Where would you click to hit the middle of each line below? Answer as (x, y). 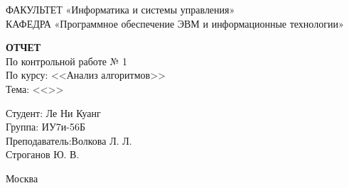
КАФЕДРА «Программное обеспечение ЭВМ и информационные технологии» (175, 23)
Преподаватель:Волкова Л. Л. (69, 140)
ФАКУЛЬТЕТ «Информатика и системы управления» (120, 9)
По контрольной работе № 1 (67, 61)
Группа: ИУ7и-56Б (45, 127)
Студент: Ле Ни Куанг (53, 112)
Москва (22, 178)
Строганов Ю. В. (43, 154)
